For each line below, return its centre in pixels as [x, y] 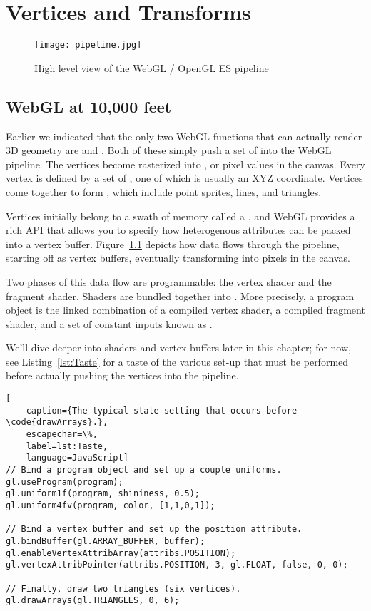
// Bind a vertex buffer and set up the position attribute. [154, 529]
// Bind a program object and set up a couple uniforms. [144, 470]
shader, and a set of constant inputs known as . [109, 323]
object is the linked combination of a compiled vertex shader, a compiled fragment [185, 310]
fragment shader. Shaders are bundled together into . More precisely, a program [180, 296]
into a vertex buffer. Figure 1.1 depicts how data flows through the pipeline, [173, 243]
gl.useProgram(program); [65, 482]
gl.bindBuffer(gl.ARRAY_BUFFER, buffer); [106, 541]
